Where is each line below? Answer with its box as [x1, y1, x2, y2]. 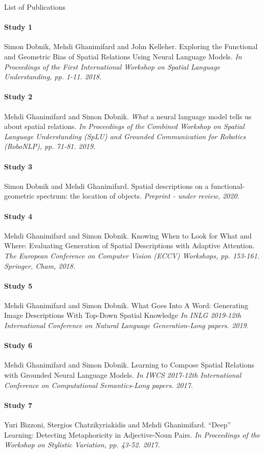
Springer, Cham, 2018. [4, 260, 76, 271]
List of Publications [4, 2, 65, 12]
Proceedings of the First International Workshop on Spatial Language [4, 61, 221, 72]
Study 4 [4, 210, 33, 221]
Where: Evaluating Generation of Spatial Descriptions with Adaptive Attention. [4, 240, 255, 251]
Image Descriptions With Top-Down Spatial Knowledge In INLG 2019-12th [4, 310, 241, 320]
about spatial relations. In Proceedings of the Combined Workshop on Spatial [4, 121, 245, 132]
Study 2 [4, 91, 33, 102]
